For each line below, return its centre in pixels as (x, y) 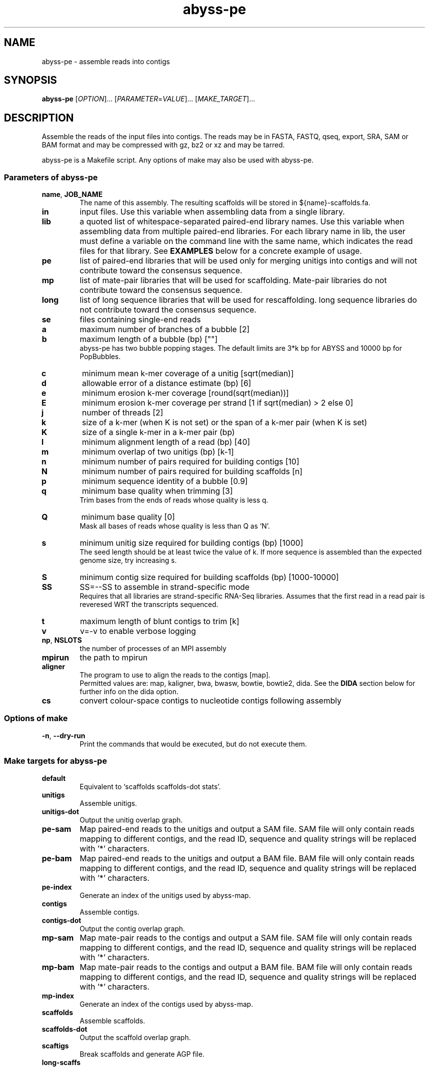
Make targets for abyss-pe (56, 761)
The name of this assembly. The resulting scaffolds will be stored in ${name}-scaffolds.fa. (225, 203)
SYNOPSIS (31, 80)
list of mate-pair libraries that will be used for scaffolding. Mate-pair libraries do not (233, 280)
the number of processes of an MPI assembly (153, 649)
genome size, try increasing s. (128, 560)
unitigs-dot (60, 811)
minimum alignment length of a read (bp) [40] (166, 442)
